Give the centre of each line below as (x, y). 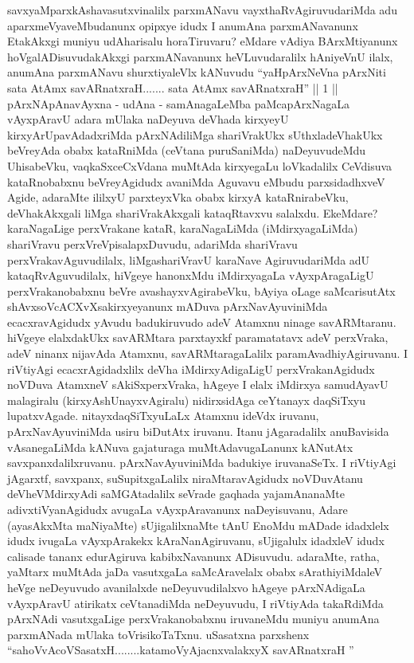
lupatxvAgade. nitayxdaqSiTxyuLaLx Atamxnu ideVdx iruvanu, (163, 416)
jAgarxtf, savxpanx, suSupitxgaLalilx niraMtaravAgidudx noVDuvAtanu (185, 478)
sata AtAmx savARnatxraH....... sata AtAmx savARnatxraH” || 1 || (173, 87)
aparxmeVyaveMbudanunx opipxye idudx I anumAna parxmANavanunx (183, 25)
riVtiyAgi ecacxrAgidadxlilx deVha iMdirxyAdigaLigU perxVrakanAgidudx (191, 369)
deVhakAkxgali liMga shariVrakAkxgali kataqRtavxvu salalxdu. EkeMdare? (193, 212)
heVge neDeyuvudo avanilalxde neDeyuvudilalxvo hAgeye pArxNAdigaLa (186, 587)
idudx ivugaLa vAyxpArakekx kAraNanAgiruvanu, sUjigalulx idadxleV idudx (196, 541)
